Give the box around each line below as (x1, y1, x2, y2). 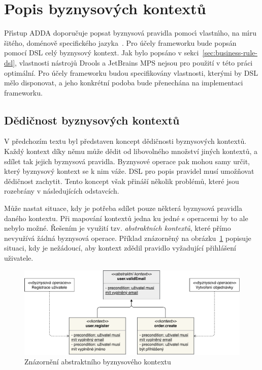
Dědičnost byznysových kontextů (4, 112, 180, 128)
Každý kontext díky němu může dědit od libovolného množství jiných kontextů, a (4, 146, 258, 157)
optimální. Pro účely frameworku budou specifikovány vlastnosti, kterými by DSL (4, 67, 258, 78)
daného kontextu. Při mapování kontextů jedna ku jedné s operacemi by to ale (4, 212, 248, 223)
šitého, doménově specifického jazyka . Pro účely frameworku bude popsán (4, 37, 237, 48)
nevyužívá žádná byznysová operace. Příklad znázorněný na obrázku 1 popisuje (4, 232, 251, 243)
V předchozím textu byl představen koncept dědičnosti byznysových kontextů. (4, 136, 247, 146)
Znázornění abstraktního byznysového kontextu (24, 356, 171, 367)
